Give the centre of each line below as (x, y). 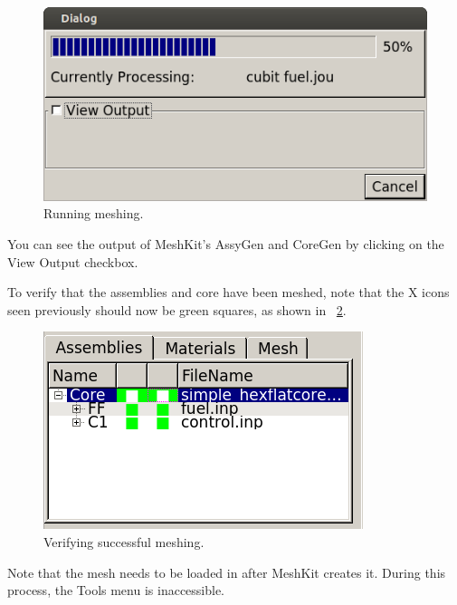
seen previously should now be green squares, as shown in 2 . (177, 309)
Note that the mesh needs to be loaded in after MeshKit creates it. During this (227, 572)
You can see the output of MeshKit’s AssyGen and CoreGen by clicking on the (226, 243)
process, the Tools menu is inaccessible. (116, 590)
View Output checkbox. (73, 261)
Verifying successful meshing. (124, 541)
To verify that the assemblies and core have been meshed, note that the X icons (228, 292)
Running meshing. (94, 213)
